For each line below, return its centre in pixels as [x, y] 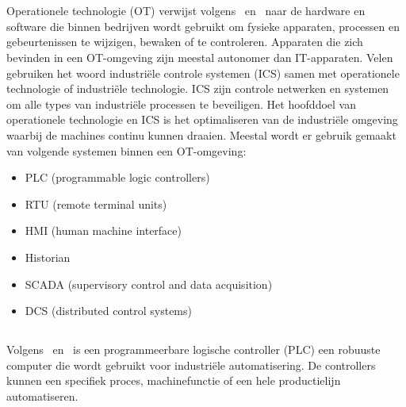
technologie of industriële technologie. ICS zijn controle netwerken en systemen [198, 88]
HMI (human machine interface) [103, 230]
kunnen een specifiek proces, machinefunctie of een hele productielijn [174, 380]
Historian [48, 257]
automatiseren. [42, 395]
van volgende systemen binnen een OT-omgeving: [126, 150]
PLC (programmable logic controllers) [117, 177]
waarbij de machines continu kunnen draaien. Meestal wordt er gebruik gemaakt [201, 134]
